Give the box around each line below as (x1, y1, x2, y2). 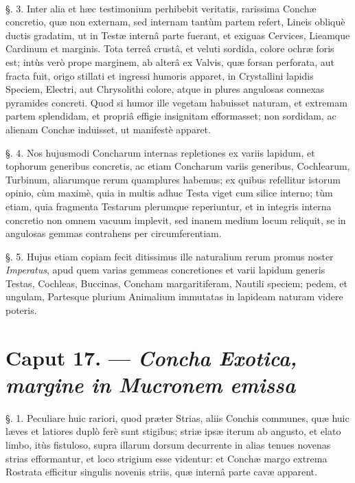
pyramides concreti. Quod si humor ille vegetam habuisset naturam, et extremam (5, 95, 347, 109)
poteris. (5, 303, 37, 317)
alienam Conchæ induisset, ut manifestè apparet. (5, 122, 211, 136)
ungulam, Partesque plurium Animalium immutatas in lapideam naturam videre (5, 289, 343, 304)
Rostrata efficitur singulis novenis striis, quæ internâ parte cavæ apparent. (5, 464, 317, 479)
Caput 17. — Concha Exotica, (5, 343, 297, 372)
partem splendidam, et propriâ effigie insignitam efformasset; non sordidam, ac (5, 109, 336, 123)
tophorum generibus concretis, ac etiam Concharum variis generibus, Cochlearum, (5, 159, 350, 173)
